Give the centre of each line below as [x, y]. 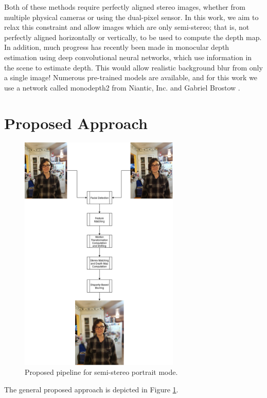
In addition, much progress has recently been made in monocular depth [117, 47]
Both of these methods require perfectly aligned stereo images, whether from [125, 7]
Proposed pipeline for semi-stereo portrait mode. [101, 372]
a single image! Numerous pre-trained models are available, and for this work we [131, 77]
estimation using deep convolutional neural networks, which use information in [128, 57]
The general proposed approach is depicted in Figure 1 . [91, 390]
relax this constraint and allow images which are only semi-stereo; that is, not [127, 27]
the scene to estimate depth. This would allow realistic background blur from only [133, 67]
